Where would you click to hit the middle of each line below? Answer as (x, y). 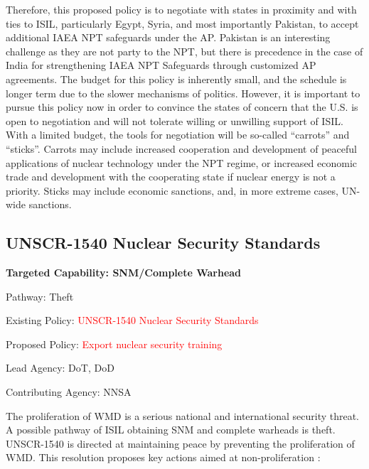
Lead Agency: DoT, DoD (60, 368)
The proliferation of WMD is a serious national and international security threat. (183, 415)
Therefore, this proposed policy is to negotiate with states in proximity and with (181, 9)
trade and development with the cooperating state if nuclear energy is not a (171, 177)
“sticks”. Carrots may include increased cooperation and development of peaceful (181, 148)
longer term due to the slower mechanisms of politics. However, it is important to (183, 93)
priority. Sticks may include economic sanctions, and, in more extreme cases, (172, 190)
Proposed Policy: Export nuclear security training (114, 344)
